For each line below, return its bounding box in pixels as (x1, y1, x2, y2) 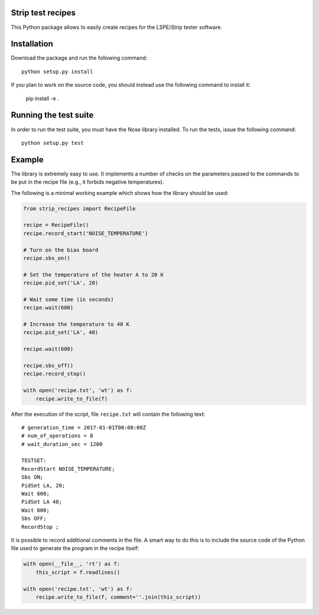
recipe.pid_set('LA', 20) (23, 279, 99, 287)
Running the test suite (11, 110, 94, 121)
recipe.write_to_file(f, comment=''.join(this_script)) (35, 594, 201, 600)
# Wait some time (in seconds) (23, 296, 115, 302)
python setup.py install (21, 68, 93, 75)
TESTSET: (21, 457, 47, 464)
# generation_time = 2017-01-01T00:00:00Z (21, 424, 147, 431)
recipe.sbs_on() (23, 255, 71, 261)
